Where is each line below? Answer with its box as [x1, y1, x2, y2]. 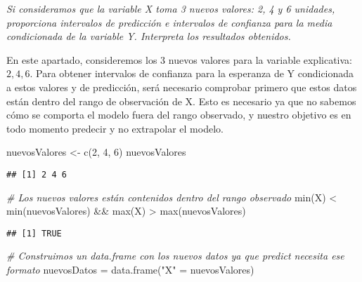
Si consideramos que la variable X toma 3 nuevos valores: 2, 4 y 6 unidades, [6, 1, 335, 15]
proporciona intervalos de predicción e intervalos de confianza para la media [6, 15, 332, 29]
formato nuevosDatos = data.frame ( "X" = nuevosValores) [6, 262, 254, 277]
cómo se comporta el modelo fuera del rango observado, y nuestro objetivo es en [6, 107, 351, 122]
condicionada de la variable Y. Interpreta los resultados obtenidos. [6, 29, 291, 43]
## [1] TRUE [6, 228, 62, 239]
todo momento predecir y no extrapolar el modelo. [6, 121, 224, 135]
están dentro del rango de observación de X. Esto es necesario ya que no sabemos [6, 93, 356, 108]
